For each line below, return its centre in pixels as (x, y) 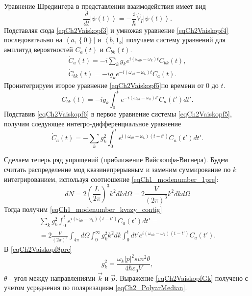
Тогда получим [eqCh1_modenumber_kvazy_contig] (83, 209)
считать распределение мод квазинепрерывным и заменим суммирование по (117, 169)
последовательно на (33, 40)
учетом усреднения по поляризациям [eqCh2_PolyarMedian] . (96, 287)
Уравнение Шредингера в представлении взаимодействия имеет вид (105, 6)
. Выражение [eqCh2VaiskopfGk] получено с (182, 278)
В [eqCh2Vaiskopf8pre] (38, 249)
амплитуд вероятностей (38, 49)
